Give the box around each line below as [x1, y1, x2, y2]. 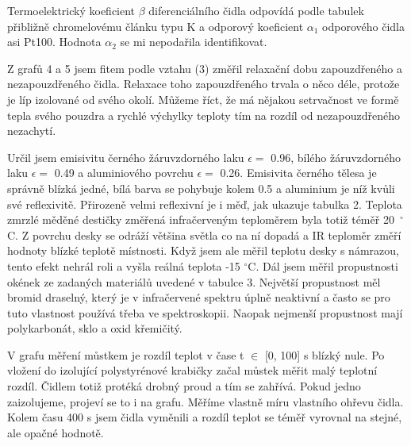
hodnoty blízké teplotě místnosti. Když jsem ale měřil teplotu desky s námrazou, [7, 242, 399, 259]
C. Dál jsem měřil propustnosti [248, 257, 398, 274]
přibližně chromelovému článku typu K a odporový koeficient [7, 17, 304, 34]
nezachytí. [7, 122, 56, 139]
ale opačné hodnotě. [7, 424, 104, 440]
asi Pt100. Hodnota [7, 33, 102, 50]
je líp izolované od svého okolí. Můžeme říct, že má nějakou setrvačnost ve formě [7, 90, 399, 107]
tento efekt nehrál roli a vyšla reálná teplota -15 [7, 257, 240, 274]
